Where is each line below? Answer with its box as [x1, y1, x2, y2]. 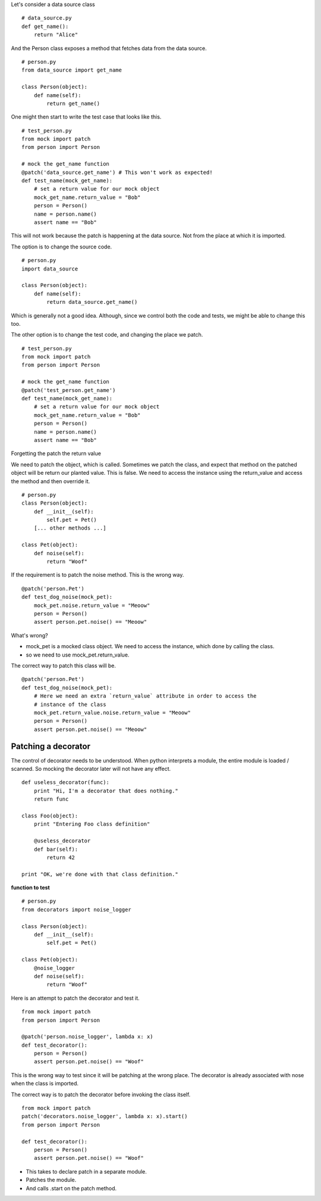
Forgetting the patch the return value [11, 450, 101, 457]
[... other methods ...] [33, 525, 106, 531]
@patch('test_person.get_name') [21, 387, 116, 393]
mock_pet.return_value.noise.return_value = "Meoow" [33, 709, 191, 716]
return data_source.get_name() [46, 298, 138, 306]
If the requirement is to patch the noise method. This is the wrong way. [11, 571, 184, 578]
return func [33, 796, 69, 802]
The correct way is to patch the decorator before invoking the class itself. [11, 1091, 191, 1098]
